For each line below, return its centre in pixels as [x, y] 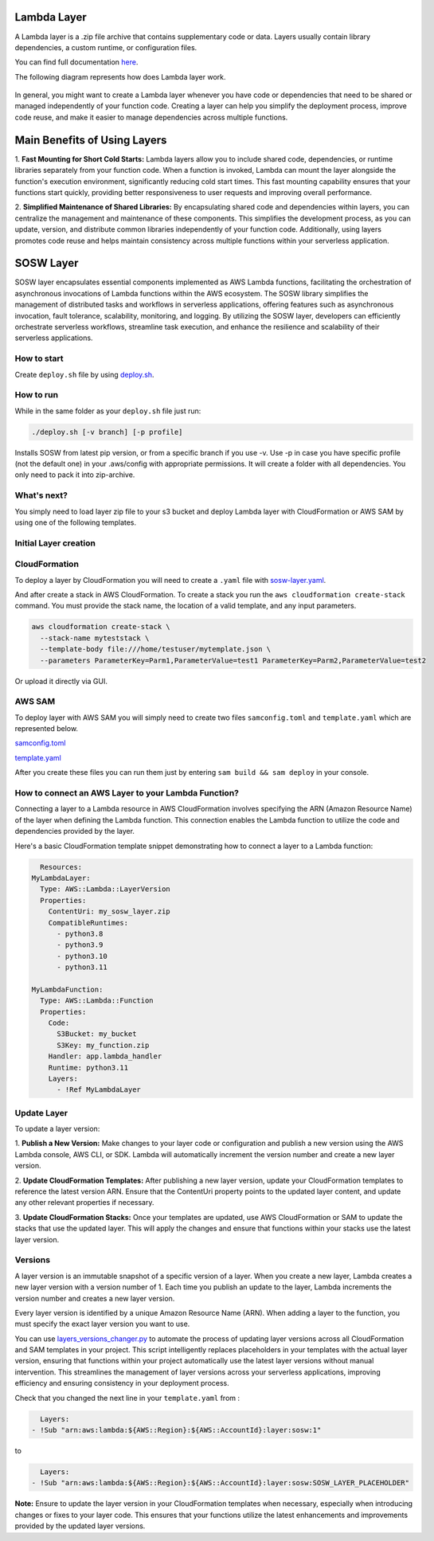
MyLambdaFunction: [67, 989]
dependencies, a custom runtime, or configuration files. [106, 47]
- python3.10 [82, 956]
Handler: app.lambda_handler [105, 1056]
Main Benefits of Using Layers [91, 140]
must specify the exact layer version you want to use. [102, 1324]
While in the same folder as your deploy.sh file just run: [108, 411]
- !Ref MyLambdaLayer [99, 1090]
